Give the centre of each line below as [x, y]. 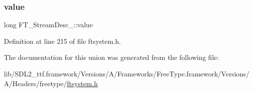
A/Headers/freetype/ [36, 83]
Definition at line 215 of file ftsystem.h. [62, 41]
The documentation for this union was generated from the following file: [111, 57]
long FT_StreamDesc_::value [49, 25]
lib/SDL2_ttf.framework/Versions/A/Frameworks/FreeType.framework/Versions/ [127, 74]
